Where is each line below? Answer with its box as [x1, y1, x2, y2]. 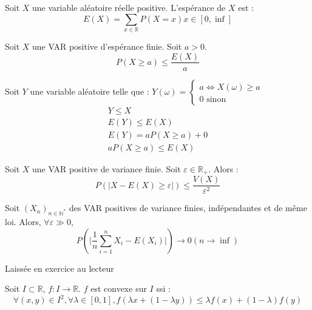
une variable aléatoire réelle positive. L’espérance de [32, 1, 226, 13]
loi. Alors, [5, 215, 41, 228]
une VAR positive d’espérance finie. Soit [32, 39, 182, 52]
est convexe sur [90, 282, 147, 295]
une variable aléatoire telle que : [30, 84, 149, 97]
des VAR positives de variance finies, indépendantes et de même [69, 201, 307, 214]
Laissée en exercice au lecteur [5, 261, 114, 274]
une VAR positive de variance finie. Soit [32, 162, 181, 175]
